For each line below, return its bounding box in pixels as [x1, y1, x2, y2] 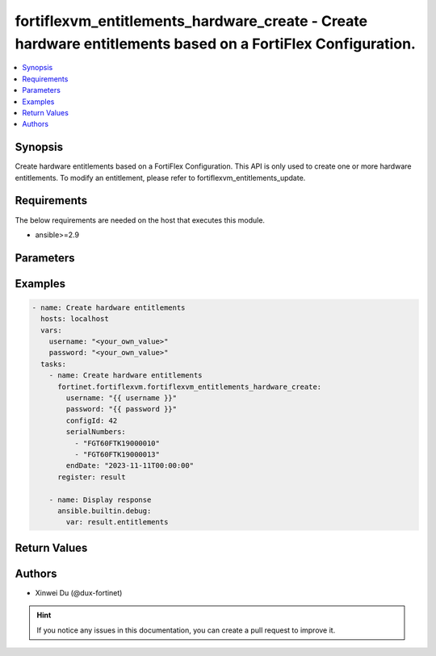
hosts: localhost [40, 315, 109, 324]
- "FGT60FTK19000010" [73, 438, 161, 448]
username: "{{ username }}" [65, 394, 178, 403]
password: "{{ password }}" [65, 404, 178, 414]
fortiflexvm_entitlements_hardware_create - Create [15, 12, 367, 30]
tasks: [40, 359, 67, 369]
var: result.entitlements [65, 517, 169, 527]
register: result [57, 472, 127, 482]
